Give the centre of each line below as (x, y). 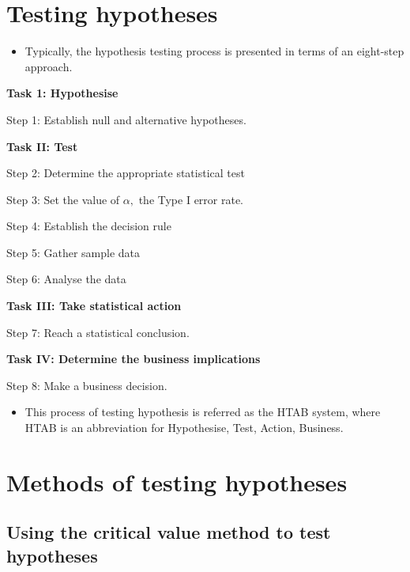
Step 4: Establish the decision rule (89, 226)
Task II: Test (42, 146)
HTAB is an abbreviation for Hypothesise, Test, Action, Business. (184, 428)
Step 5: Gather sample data (73, 252)
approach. (49, 66)
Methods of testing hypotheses (177, 481)
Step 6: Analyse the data (66, 279)
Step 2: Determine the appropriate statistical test (126, 173)
